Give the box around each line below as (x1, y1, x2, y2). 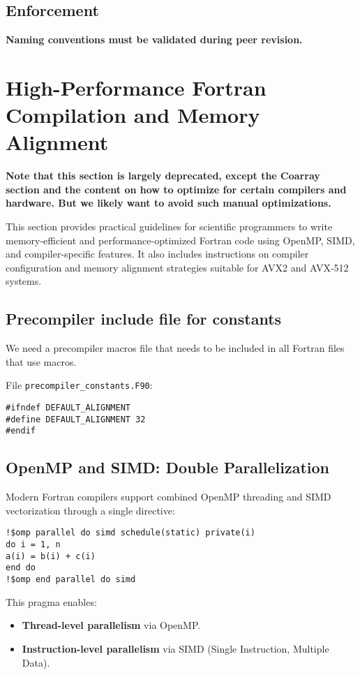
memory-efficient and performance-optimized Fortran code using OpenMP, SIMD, (6, 232, 355, 247)
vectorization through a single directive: (6, 503, 175, 517)
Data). (22, 655, 50, 669)
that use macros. (6, 354, 77, 369)
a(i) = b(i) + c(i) (6, 551, 96, 561)
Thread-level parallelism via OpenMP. (22, 618, 201, 632)
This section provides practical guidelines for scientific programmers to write (6, 219, 333, 234)
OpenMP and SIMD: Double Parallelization (6, 457, 330, 478)
